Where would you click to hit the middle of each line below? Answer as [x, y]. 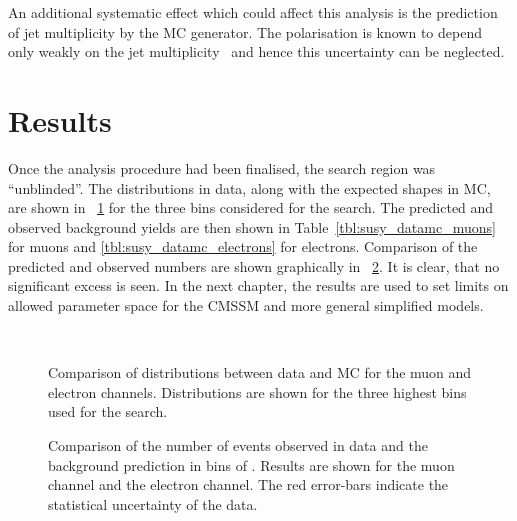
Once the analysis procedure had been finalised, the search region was [222, 167]
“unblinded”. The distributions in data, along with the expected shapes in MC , [249, 187]
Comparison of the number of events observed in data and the [238, 445]
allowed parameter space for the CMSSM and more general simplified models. [246, 305]
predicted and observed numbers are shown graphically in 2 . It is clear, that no [254, 265]
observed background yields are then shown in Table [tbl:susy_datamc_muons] [252, 226]
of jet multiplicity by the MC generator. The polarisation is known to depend [245, 31]
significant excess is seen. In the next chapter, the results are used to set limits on [258, 285]
